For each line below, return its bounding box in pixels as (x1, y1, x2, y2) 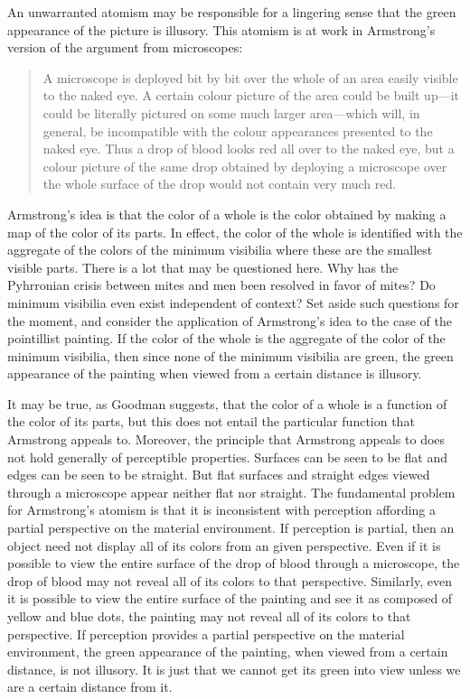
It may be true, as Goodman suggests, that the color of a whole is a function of (7, 394, 447, 413)
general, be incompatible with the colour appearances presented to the (42, 121, 433, 140)
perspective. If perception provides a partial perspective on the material (7, 624, 405, 643)
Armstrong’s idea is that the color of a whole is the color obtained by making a (7, 204, 446, 223)
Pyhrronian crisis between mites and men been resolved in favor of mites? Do (7, 275, 436, 294)
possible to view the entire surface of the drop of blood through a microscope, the (7, 554, 460, 573)
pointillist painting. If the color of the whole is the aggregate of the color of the (7, 329, 446, 348)
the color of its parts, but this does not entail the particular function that (7, 412, 415, 431)
